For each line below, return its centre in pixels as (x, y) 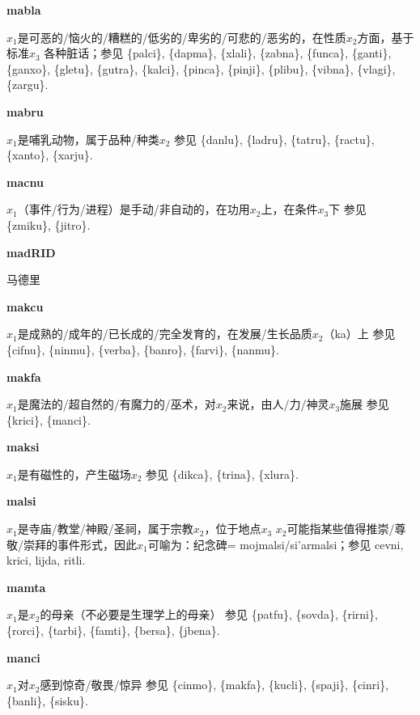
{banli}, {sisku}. (47, 700)
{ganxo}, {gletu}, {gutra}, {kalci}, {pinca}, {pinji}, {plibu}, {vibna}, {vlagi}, (201, 68)
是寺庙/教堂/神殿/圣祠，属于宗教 (105, 529)
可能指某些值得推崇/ (341, 529)
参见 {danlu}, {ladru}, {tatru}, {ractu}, (274, 139)
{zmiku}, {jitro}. (49, 224)
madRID (31, 252)
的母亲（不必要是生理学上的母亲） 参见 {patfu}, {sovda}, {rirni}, (209, 614)
